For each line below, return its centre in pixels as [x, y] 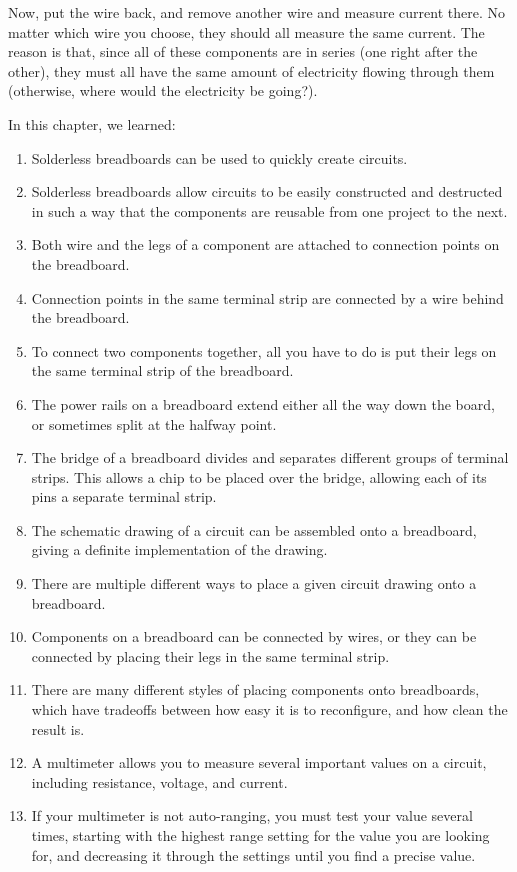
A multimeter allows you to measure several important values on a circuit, [259, 762]
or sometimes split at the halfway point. [154, 423]
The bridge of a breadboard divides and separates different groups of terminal [270, 457]
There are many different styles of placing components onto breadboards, [255, 689]
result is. [58, 728]
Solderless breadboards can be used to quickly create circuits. [219, 157]
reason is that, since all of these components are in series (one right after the [243, 51]
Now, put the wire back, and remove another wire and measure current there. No [256, 12]
